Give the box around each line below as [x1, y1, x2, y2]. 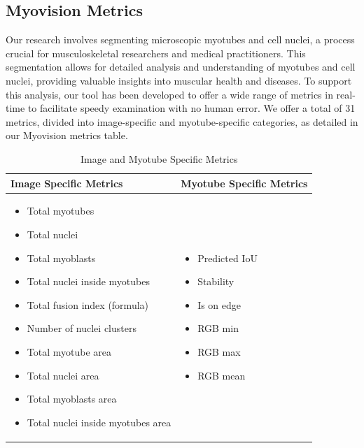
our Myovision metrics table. [6, 128, 128, 143]
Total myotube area [27, 344, 112, 359]
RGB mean [197, 368, 246, 382]
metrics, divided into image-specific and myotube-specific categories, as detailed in [6, 114, 358, 129]
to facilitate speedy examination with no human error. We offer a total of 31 [27, 101, 356, 115]
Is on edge [197, 297, 241, 312]
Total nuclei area [27, 368, 99, 382]
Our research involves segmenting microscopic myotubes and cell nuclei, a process [6, 32, 355, 47]
